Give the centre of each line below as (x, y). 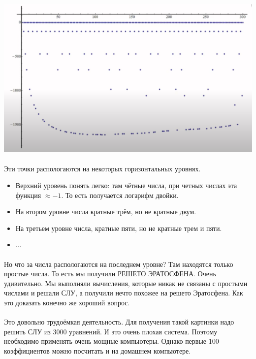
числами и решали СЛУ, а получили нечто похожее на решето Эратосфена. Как (124, 293)
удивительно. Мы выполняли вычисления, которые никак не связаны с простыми (126, 283)
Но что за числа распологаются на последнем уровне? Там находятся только (119, 264)
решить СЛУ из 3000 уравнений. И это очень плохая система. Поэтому (111, 331)
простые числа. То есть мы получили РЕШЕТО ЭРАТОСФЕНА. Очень (110, 274)
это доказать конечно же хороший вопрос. (67, 302)
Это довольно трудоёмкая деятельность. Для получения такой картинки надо (119, 322)
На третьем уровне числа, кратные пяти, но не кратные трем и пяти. (119, 228)
